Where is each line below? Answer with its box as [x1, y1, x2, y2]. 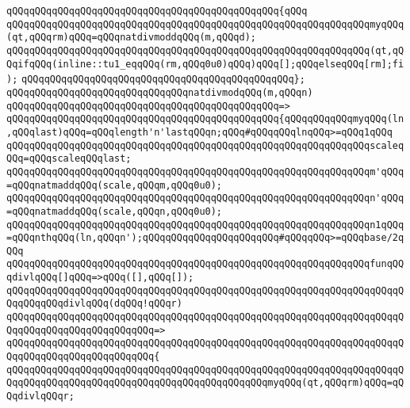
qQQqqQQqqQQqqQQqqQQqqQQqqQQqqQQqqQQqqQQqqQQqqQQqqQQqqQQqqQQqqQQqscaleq [6, 139, 404, 151]
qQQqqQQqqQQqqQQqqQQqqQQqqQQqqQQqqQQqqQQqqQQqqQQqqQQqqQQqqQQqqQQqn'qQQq [6, 193, 404, 204]
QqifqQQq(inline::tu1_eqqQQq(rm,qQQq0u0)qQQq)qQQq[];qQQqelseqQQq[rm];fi [6, 58, 404, 70]
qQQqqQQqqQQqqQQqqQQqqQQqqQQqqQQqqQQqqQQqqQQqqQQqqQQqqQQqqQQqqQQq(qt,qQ [6, 44, 404, 56]
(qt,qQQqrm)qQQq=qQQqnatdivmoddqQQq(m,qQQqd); [6, 32, 256, 44]
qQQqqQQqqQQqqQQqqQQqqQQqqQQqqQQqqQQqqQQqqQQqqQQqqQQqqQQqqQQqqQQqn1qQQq [6, 219, 404, 231]
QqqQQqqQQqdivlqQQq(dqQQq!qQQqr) [6, 298, 182, 310]
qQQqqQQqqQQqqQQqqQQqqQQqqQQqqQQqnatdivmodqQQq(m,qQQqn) [6, 86, 313, 98]
